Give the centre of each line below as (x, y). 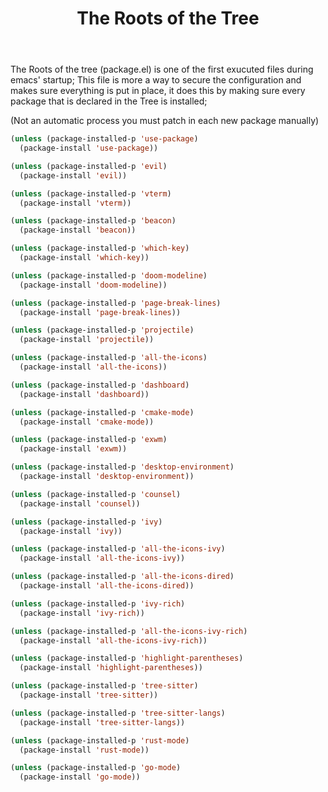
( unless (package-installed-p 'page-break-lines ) (116, 303)
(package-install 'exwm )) (73, 449)
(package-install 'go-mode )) (80, 777)
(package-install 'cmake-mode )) (87, 422)
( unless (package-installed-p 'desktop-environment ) (122, 467)
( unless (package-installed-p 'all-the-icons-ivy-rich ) (129, 631)
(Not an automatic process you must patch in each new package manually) (165, 121)
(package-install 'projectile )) (87, 340)
